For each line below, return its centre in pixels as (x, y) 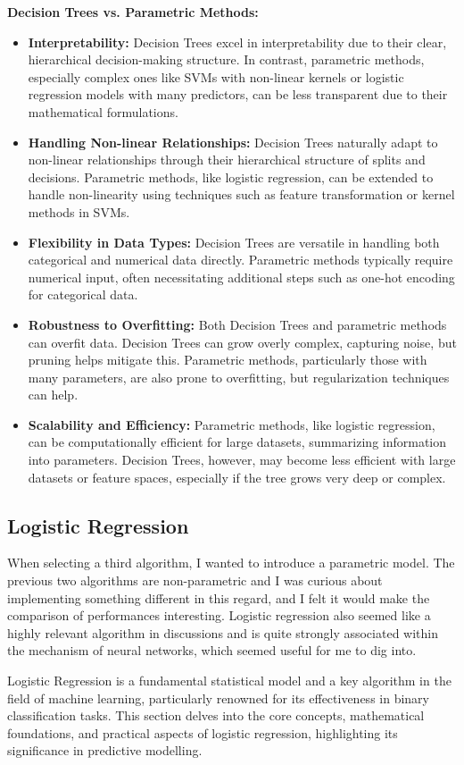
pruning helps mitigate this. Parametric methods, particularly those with (228, 360)
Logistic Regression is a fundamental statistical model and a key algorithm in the (229, 681)
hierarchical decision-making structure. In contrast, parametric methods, (226, 59)
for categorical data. (83, 294)
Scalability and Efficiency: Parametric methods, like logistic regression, (232, 424)
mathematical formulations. (103, 111)
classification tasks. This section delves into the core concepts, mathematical (216, 715)
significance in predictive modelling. (105, 750)
